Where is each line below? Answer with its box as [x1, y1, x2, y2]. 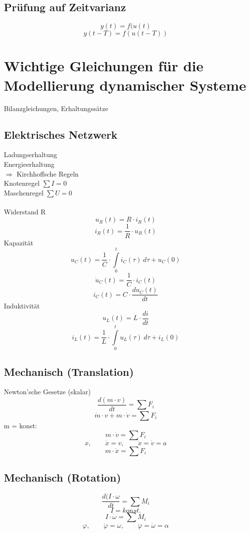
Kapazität [4, 237, 33, 247]
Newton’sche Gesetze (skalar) [4, 387, 91, 397]
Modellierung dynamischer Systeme [4, 75, 247, 95]
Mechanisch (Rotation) [4, 470, 121, 485]
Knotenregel [4, 178, 40, 188]
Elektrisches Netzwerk [4, 127, 118, 142]
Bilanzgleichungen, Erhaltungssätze [4, 103, 108, 113]
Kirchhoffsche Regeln [16, 168, 79, 178]
